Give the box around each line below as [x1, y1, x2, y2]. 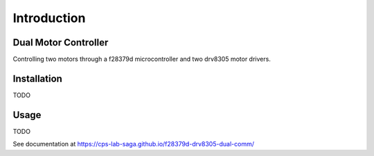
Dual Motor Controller [12, 37, 109, 48]
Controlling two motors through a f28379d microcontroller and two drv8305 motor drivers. [12, 55, 271, 64]
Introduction [12, 10, 86, 26]
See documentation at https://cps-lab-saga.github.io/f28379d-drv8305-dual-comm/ [12, 140, 254, 148]
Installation [12, 72, 62, 84]
